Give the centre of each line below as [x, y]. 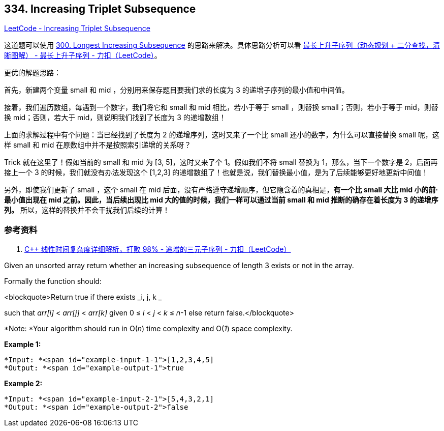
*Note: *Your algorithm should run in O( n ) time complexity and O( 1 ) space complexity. [148, 329]
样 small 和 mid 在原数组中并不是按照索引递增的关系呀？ [98, 145]
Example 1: [23, 344]
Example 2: [23, 384]
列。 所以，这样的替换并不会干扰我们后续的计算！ [87, 210]
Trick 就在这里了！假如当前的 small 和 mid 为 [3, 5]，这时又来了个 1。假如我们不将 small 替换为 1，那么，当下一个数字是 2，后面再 [221, 162]
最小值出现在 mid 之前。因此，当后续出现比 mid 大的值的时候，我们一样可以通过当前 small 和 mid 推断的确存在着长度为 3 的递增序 [221, 200]
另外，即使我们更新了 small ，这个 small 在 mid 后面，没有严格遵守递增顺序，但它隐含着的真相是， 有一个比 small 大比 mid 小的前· [221, 190]
